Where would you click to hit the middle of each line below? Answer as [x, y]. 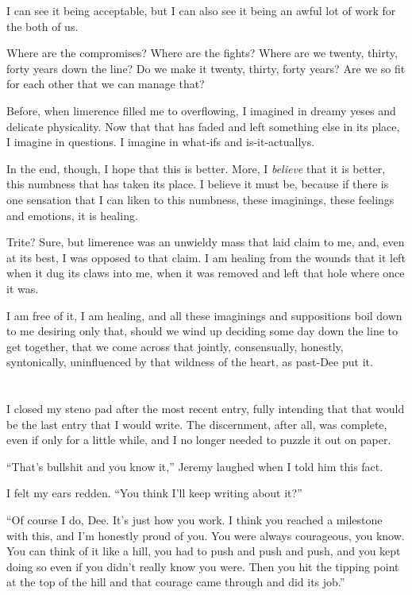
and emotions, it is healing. [72, 215]
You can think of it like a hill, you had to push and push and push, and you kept [204, 551]
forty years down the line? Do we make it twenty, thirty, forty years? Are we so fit [206, 68]
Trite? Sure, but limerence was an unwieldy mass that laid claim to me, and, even [206, 242]
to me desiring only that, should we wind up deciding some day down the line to [202, 331]
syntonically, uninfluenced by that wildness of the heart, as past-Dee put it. [190, 362]
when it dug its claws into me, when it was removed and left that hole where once [206, 273]
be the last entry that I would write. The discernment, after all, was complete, [197, 424]
